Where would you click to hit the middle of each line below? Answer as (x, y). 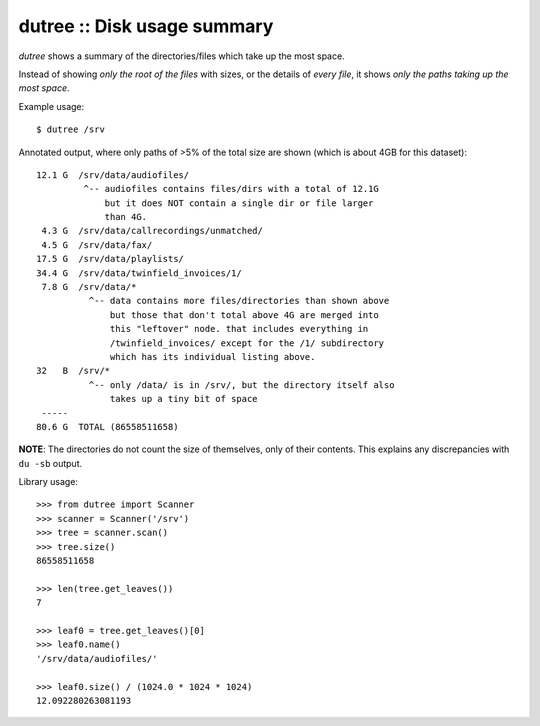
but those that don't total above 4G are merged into (244, 314)
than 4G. (126, 217)
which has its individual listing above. (213, 356)
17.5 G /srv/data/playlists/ (110, 259)
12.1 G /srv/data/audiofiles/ (113, 174)
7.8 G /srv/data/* (89, 287)
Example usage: (51, 106)
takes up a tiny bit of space (184, 399)
